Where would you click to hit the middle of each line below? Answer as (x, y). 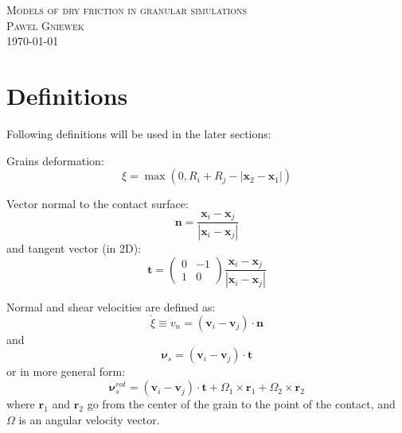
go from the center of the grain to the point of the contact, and (241, 404)
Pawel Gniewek (45, 25)
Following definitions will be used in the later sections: (139, 133)
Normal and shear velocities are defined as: (111, 307)
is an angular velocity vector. (89, 419)
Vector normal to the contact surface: (98, 204)
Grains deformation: (55, 160)
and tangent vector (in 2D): (74, 248)
